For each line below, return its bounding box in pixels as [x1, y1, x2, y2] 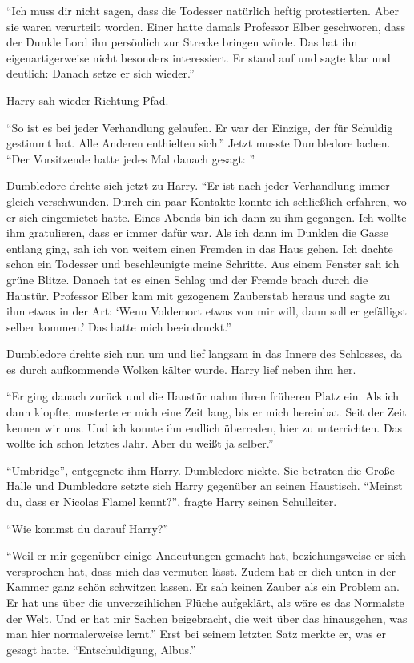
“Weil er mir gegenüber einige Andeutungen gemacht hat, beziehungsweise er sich [6, 547, 406, 564]
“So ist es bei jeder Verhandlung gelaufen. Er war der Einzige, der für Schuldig [6, 119, 393, 135]
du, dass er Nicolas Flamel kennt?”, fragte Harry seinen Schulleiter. [6, 493, 337, 510]
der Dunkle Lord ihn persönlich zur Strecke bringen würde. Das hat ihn [6, 34, 358, 50]
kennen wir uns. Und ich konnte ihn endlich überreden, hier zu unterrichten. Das [6, 419, 403, 436]
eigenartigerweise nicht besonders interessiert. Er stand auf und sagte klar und [6, 49, 391, 66]
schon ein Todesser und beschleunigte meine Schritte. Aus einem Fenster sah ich [6, 255, 400, 272]
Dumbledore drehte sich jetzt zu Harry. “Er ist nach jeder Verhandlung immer [6, 177, 390, 194]
